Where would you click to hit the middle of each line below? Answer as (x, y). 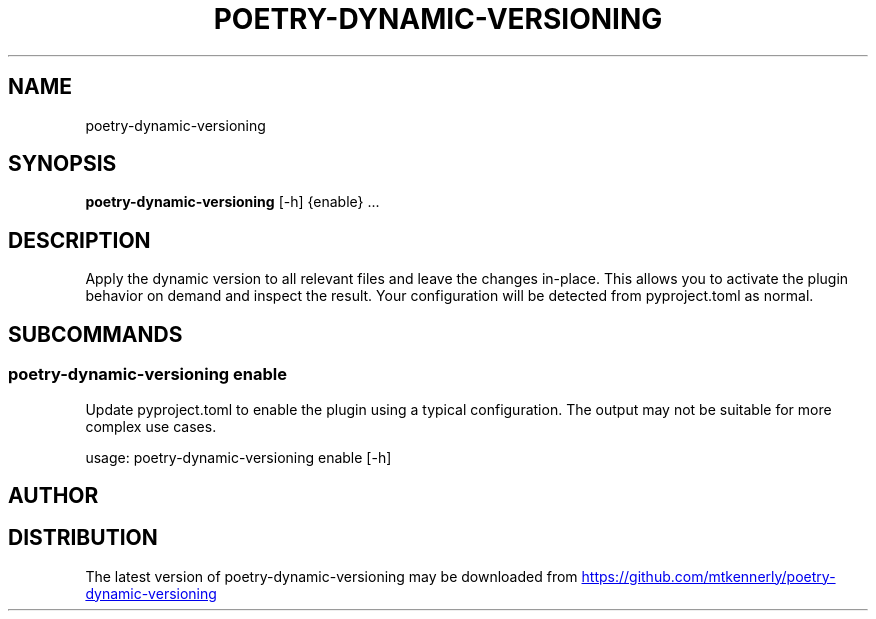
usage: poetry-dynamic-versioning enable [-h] (238, 457)
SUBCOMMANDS (95, 334)
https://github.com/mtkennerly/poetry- (708, 576)
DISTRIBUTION (83, 538)
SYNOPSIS (62, 164)
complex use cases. (151, 426)
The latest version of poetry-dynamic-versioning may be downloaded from (331, 576)
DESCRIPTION (79, 240)
